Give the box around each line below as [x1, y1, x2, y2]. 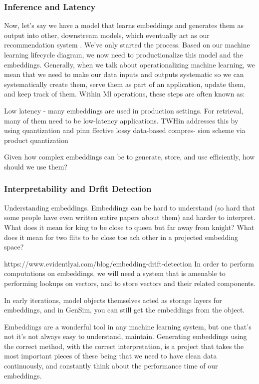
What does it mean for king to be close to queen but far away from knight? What [4, 221, 255, 232]
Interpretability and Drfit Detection [4, 182, 152, 195]
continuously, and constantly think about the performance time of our [4, 360, 218, 371]
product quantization [4, 134, 68, 145]
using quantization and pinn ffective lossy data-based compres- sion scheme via [4, 125, 246, 135]
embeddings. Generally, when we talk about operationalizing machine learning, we [4, 59, 255, 69]
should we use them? [4, 161, 67, 171]
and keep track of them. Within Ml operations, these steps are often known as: [4, 88, 245, 99]
